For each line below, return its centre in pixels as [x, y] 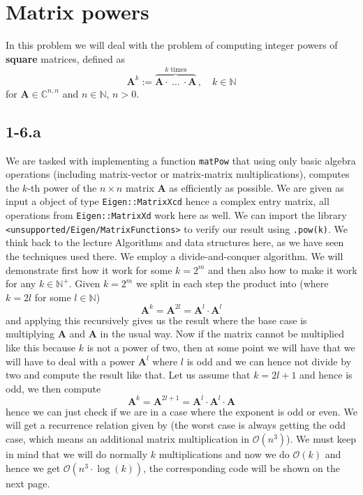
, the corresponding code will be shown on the [242, 467]
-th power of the [62, 187]
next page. [28, 483]
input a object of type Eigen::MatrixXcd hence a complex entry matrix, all [168, 201]
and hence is [326, 375]
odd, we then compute [53, 388]
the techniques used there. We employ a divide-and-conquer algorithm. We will [175, 256]
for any [21, 283]
